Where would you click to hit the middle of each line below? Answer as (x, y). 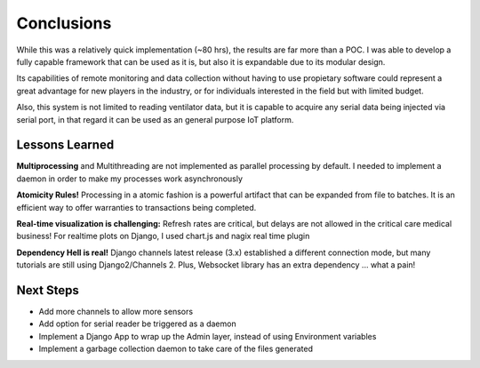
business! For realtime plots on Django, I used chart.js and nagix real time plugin (163, 236)
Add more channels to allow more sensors (116, 312)
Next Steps (48, 290)
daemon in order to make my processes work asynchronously (130, 179)
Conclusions (64, 23)
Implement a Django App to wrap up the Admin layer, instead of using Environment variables (208, 336)
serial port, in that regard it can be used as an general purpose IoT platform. (155, 119)
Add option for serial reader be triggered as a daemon (137, 324)
